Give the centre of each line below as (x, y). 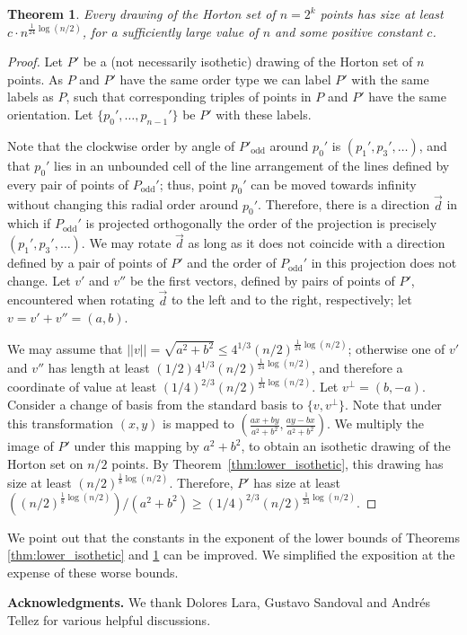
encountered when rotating (81, 300)
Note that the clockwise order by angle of (121, 145)
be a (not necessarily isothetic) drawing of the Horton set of (248, 62)
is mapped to (198, 423)
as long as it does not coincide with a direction (317, 243)
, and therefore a (357, 368)
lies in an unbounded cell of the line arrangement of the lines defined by (252, 165)
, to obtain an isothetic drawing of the (346, 446)
